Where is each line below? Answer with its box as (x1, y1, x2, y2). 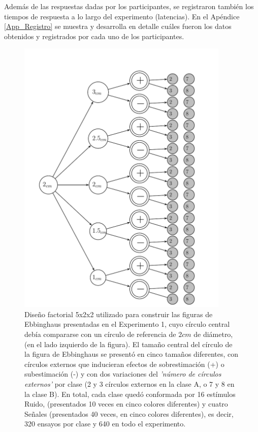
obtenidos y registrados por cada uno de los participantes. (4, 30, 184, 41)
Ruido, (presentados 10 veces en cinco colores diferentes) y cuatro (24, 398, 228, 409)
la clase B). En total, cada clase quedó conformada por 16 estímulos (24, 388, 236, 399)
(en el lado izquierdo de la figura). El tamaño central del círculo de (24, 338, 233, 349)
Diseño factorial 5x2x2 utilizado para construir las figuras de (24, 308, 213, 319)
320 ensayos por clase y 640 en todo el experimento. (24, 418, 186, 429)
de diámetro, (193, 328, 233, 339)
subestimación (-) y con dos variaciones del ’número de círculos (24, 368, 221, 379)
